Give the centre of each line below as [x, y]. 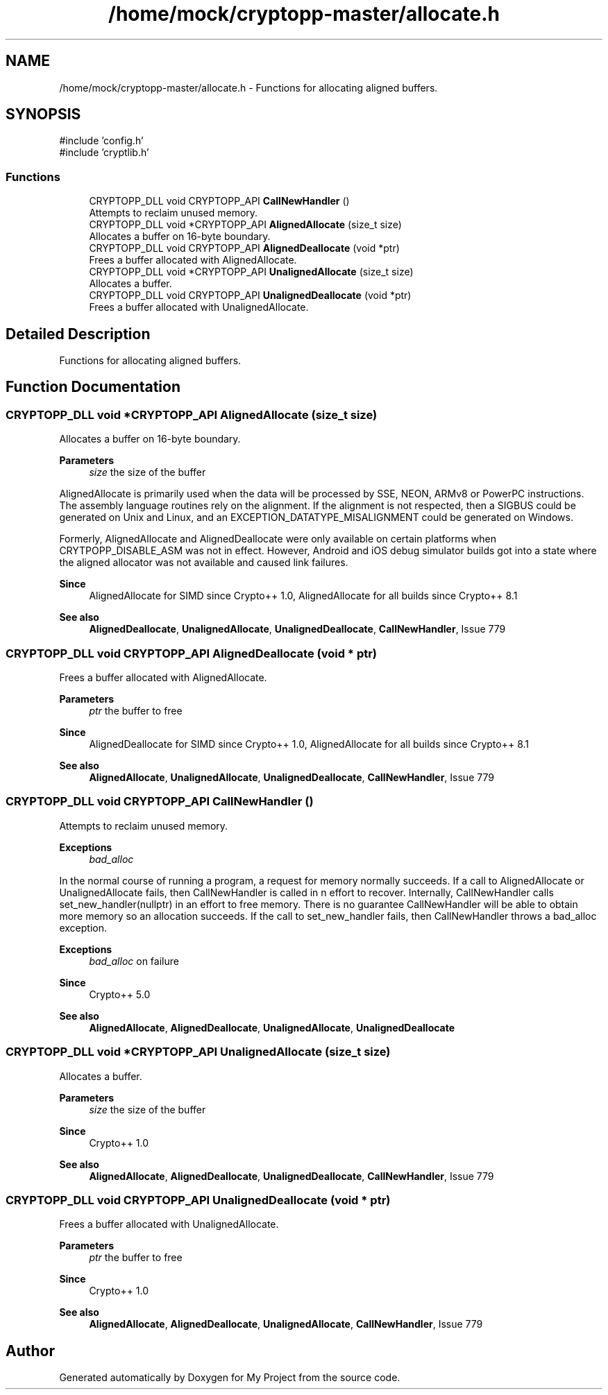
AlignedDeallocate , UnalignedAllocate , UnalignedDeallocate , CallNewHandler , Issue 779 [297, 629]
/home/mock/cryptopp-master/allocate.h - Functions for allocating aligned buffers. [248, 87]
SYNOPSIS [43, 114]
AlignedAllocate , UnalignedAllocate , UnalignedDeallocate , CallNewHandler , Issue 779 [292, 777]
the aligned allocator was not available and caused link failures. [204, 563]
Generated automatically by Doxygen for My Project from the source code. [230, 1378]
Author [30, 1351]
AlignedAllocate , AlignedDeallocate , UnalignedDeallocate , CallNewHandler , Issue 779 [292, 1176]
